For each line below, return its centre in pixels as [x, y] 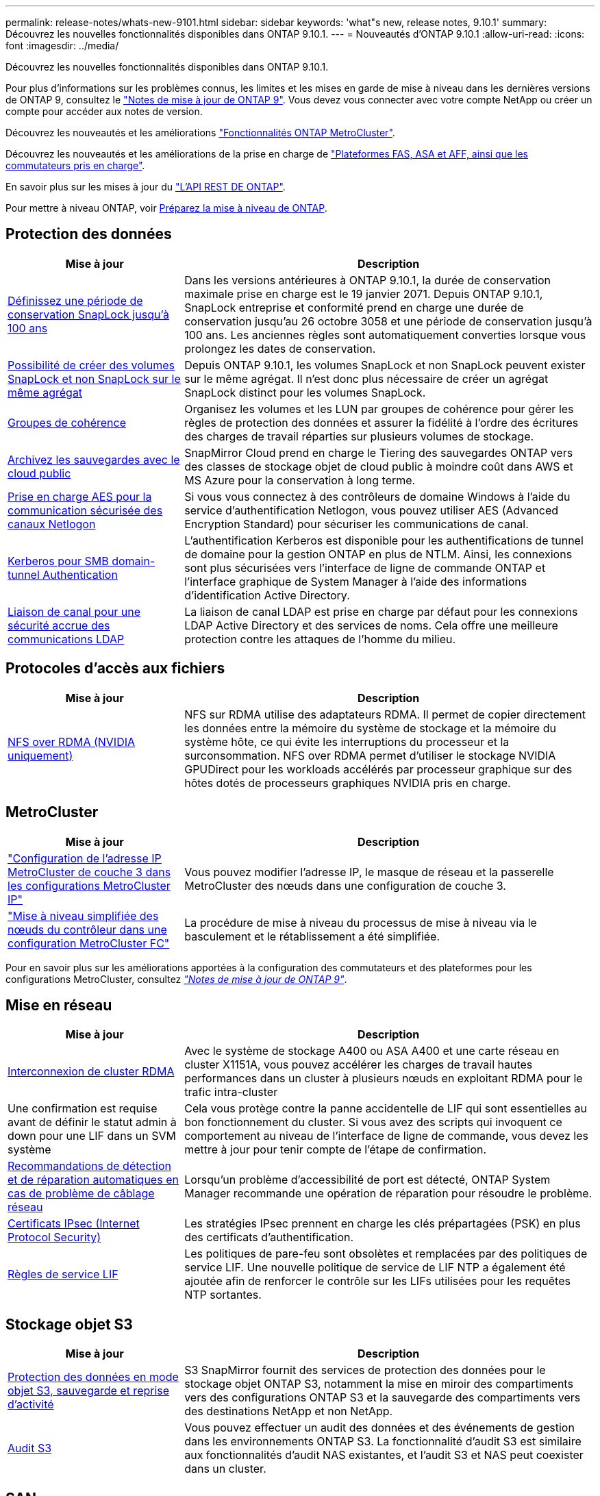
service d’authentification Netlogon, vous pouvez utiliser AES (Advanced [371, 510]
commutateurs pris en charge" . [75, 165]
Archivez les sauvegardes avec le [94, 459]
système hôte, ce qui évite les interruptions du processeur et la [347, 741]
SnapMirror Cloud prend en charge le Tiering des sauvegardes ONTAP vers [379, 452]
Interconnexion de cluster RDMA [91, 1072]
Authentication [80, 574]
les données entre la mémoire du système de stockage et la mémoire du [370, 728]
